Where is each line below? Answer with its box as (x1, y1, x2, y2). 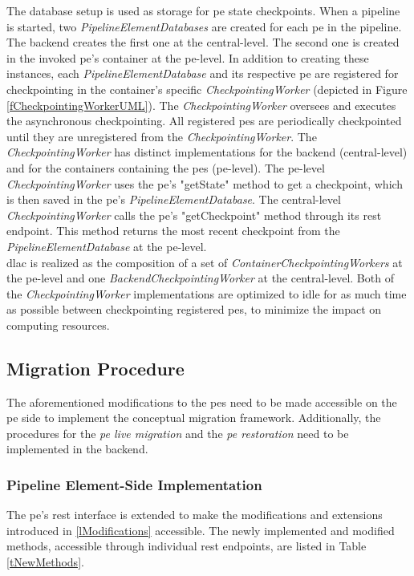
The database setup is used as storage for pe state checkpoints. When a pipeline (6, 2, 400, 18)
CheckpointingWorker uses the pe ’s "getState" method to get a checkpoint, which (6, 175, 404, 192)
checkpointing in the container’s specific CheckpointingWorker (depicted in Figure (6, 80, 408, 97)
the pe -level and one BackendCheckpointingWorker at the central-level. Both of (6, 270, 394, 286)
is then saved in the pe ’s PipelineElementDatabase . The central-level (6, 191, 341, 208)
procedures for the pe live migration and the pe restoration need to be (6, 424, 349, 441)
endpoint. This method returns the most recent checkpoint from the (6, 222, 340, 239)
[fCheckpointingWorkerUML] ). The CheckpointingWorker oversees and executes (6, 96, 396, 113)
